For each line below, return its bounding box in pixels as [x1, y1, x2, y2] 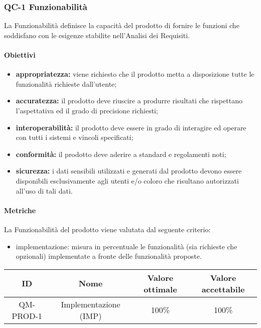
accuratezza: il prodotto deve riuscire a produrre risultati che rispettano [16, 95, 242, 106]
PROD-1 [12, 309, 42, 321]
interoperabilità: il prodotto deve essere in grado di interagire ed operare [16, 122, 246, 132]
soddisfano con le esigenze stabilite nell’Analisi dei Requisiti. [4, 30, 190, 40]
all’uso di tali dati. [16, 185, 73, 196]
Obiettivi [4, 50, 36, 60]
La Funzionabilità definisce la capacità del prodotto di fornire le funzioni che [4, 20, 239, 31]
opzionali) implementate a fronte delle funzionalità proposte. [16, 251, 202, 261]
